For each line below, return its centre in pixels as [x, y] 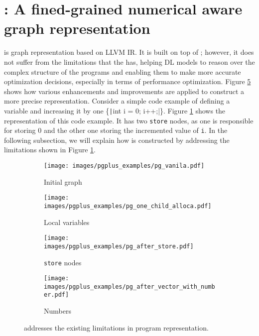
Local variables [67, 222]
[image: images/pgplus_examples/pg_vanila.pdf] [124, 166]
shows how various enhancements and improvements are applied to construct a [124, 91]
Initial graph [63, 181]
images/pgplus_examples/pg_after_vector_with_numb [129, 286]
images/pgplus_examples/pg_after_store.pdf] [119, 246]
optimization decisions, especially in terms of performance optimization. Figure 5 [128, 81]
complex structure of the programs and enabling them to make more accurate [123, 71]
